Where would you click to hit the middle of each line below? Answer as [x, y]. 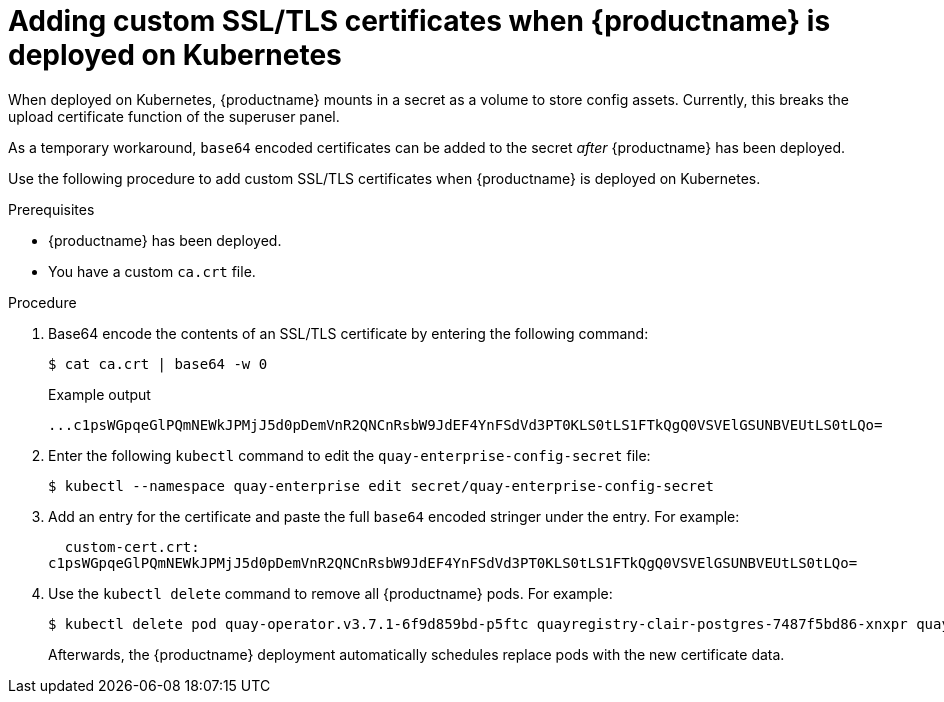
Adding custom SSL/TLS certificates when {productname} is [419, 21]
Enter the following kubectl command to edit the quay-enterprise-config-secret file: [349, 455]
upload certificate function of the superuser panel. [174, 116]
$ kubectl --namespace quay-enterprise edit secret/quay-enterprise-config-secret [381, 485]
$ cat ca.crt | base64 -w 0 [158, 363]
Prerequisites [51, 209]
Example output [99, 394]
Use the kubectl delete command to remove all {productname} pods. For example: [330, 593]
